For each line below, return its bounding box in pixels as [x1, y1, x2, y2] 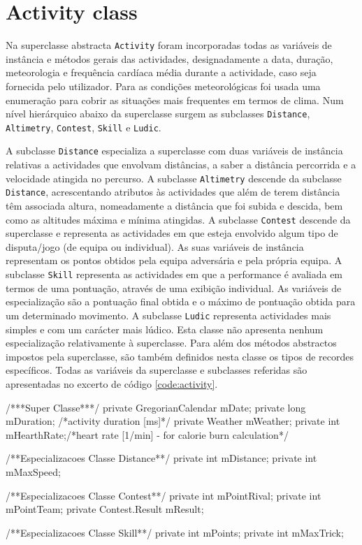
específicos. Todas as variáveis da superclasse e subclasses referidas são [6, 363, 307, 377]
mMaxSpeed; [6, 464, 61, 479]
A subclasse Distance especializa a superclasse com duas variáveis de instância [6, 143, 343, 158]
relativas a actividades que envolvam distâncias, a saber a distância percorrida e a [6, 157, 356, 172]
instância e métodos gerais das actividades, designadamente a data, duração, [6, 51, 333, 66]
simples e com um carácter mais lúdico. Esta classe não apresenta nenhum [6, 321, 324, 336]
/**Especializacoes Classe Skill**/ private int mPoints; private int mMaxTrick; [6, 525, 344, 539]
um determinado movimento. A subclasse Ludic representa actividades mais [6, 307, 331, 322]
